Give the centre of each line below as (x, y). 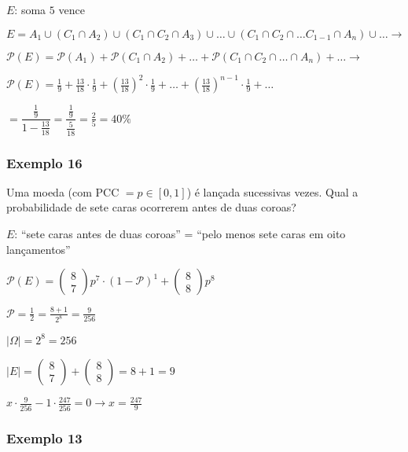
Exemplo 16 (44, 162)
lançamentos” (39, 249)
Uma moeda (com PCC (63, 191)
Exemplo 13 (44, 437)
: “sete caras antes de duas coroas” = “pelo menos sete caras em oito (180, 234)
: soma (30, 9)
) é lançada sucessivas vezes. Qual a (272, 191)
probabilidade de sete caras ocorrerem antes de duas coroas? (151, 207)
